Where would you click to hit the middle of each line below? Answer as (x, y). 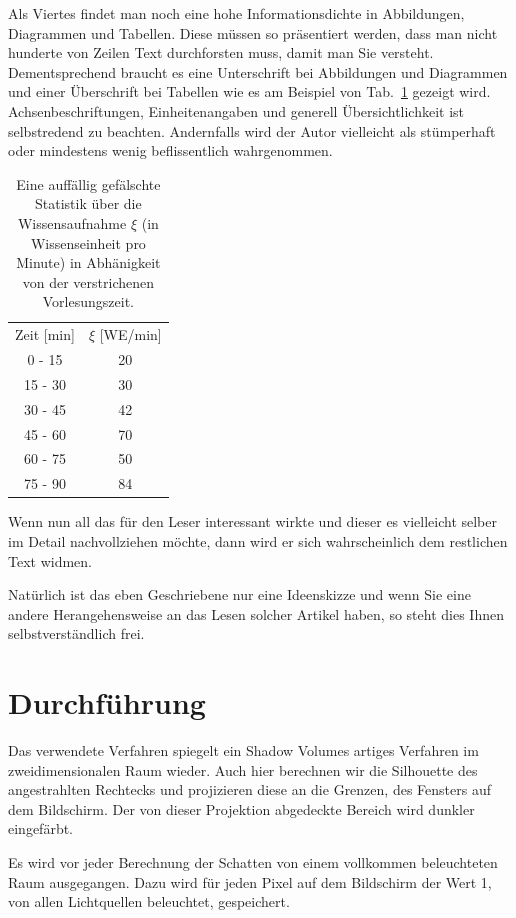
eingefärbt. (41, 828)
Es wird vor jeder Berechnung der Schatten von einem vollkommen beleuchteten (253, 861)
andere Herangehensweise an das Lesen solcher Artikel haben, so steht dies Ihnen (256, 613)
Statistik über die (88, 203)
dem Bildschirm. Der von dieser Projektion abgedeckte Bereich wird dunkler (241, 808)
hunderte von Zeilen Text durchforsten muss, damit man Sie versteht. (221, 52)
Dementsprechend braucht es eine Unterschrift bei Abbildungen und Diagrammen (258, 71)
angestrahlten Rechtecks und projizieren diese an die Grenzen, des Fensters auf (249, 789)
